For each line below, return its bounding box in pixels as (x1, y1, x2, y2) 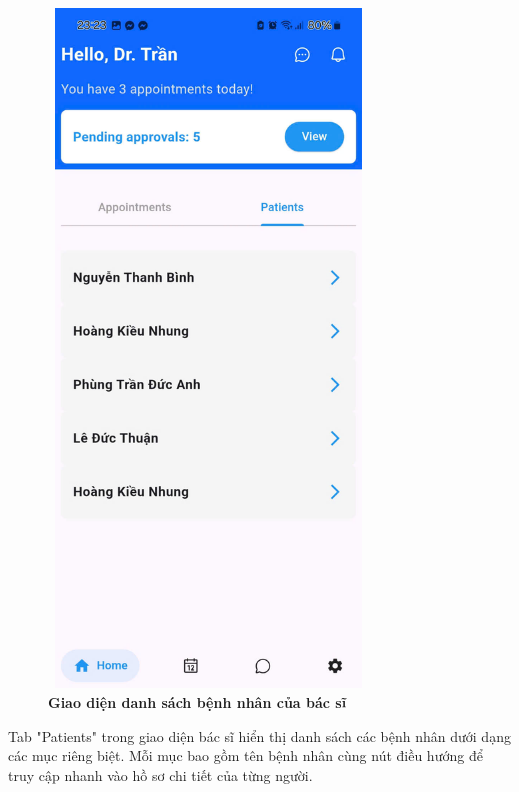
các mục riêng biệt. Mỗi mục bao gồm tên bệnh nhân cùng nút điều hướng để (8, 745, 483, 766)
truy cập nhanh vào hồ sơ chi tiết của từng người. (8, 764, 313, 785)
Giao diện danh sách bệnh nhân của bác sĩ (48, 691, 347, 712)
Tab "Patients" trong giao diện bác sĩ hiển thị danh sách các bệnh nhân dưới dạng (8, 725, 511, 746)
